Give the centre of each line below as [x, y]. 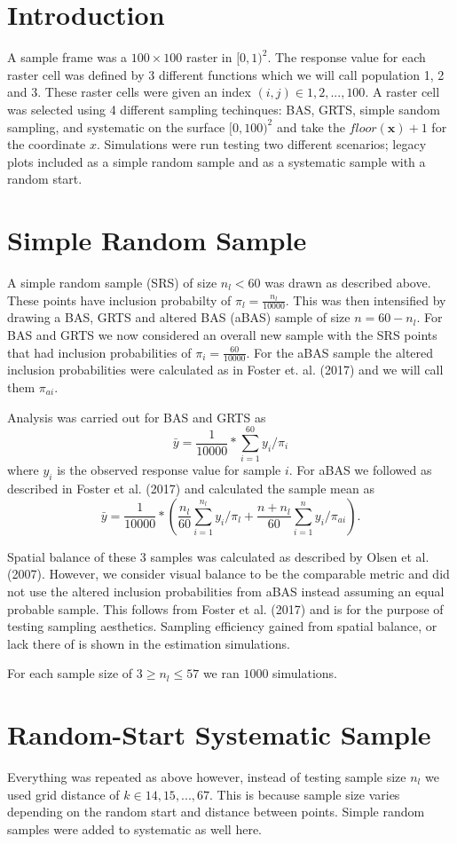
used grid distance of [63, 794]
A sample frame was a [67, 57]
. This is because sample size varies [305, 794]
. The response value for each [347, 57]
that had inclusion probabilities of [99, 352]
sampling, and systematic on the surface [116, 126]
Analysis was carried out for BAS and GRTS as [137, 417]
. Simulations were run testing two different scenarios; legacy [262, 144]
